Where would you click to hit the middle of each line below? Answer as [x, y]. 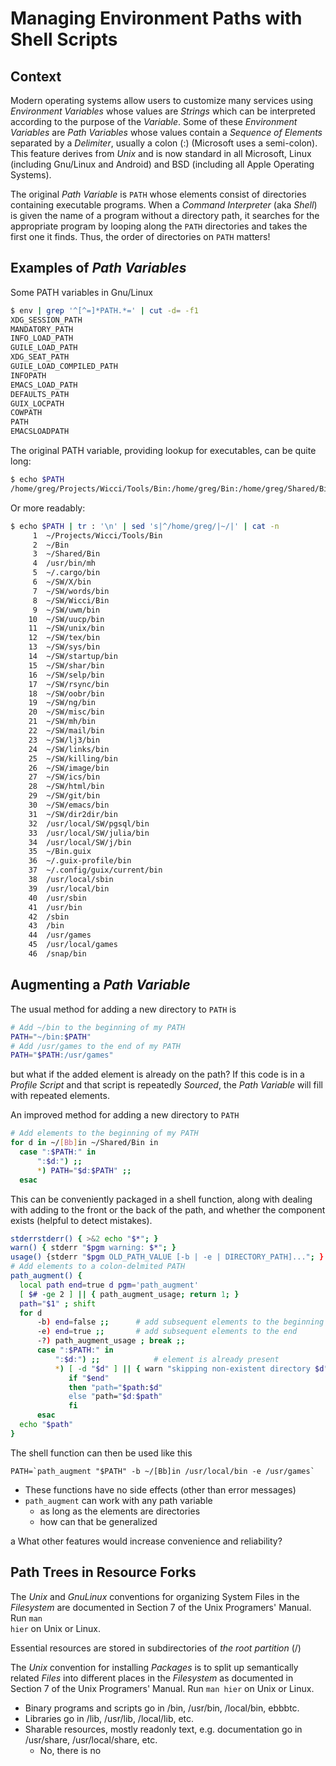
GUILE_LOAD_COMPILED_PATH [64, 367]
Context [36, 76]
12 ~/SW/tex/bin [64, 638]
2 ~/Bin [51, 545]
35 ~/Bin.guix [60, 852]
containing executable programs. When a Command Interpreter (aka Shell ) [164, 205]
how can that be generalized [98, 1521]
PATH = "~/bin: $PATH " [51, 1037]
